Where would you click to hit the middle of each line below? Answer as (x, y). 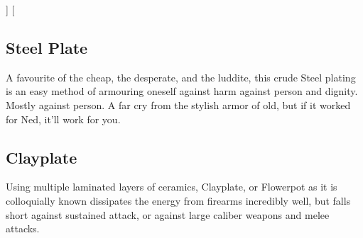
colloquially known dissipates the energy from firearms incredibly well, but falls (178, 200)
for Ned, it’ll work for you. (63, 119)
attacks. (23, 228)
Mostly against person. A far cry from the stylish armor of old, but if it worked (178, 104)
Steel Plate (47, 47)
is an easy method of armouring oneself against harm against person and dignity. (182, 91)
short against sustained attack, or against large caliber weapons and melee (168, 214)
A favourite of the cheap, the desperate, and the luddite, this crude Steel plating (181, 77)
